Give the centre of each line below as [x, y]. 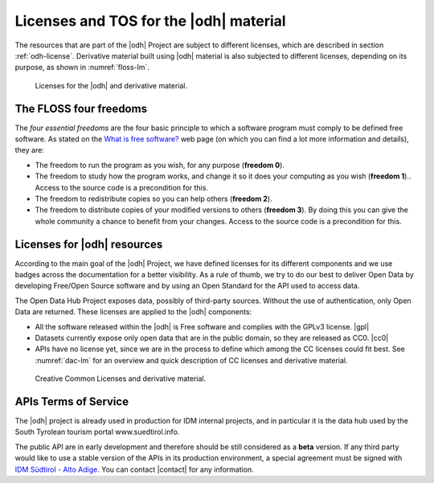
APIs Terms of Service [72, 401]
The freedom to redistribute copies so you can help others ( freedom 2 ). [154, 199]
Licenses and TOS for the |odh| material [150, 21]
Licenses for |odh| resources [89, 244]
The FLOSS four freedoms [81, 108]
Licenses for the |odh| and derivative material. [111, 85]
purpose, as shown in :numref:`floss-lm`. [82, 68]
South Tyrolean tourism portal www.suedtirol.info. [97, 432]
